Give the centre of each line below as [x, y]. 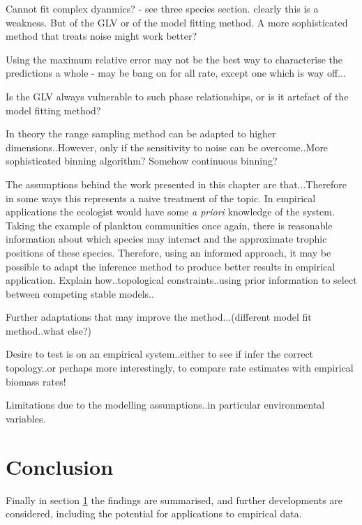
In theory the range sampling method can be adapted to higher [141, 134]
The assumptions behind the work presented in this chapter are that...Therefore [176, 184]
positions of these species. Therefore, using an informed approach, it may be [168, 252]
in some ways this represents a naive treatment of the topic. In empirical [161, 198]
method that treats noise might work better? [101, 36]
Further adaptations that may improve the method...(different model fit [159, 317]
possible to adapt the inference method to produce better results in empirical [171, 266]
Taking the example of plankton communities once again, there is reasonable [169, 225]
